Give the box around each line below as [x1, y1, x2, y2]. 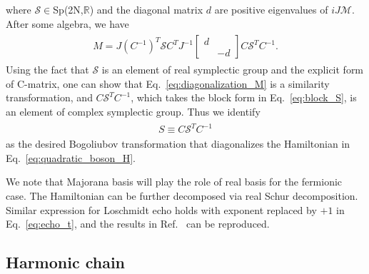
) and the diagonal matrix [89, 2, 203, 16]
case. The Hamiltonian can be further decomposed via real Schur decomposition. [6, 188, 358, 203]
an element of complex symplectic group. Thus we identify [6, 104, 261, 119]
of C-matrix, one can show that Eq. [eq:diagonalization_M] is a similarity [6, 76, 330, 91]
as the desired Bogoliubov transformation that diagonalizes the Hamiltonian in [6, 136, 350, 151]
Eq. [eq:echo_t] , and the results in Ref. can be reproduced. [6, 216, 270, 231]
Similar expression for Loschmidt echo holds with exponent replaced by [6, 202, 317, 217]
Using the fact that [6, 62, 89, 77]
